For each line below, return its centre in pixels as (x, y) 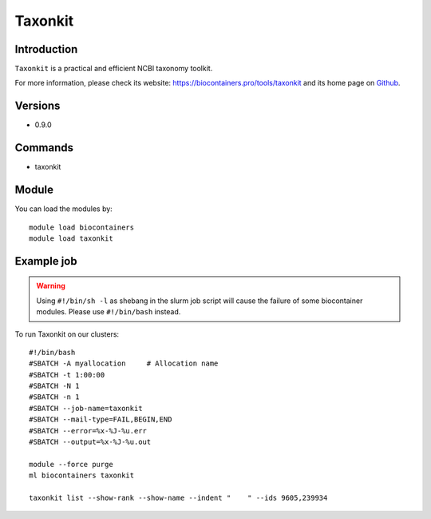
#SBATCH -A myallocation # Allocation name (124, 363)
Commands (44, 148)
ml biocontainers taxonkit (82, 475)
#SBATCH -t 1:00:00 (67, 375)
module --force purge (71, 464)
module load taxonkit (71, 238)
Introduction (46, 49)
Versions (38, 106)
